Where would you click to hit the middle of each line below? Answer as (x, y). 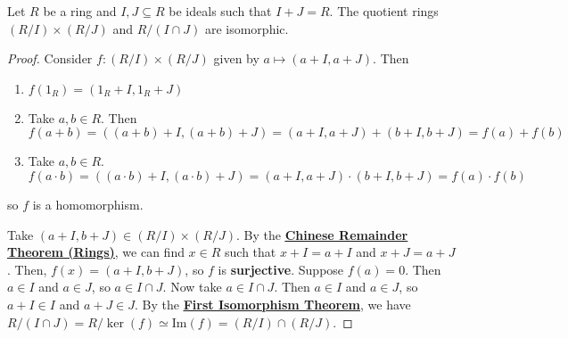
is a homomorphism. (88, 204)
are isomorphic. (247, 28)
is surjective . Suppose (281, 269)
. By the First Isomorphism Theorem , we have (273, 304)
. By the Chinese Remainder (322, 234)
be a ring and (80, 11)
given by (236, 58)
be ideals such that (220, 11)
